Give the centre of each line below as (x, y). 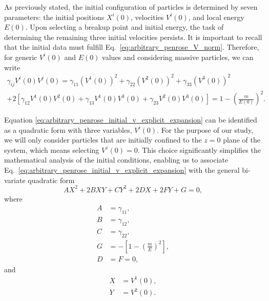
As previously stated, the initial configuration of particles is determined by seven (131, 7)
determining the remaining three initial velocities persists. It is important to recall (133, 37)
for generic (21, 57)
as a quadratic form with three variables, (68, 129)
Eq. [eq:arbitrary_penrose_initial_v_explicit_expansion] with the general (122, 169)
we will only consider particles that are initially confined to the (103, 140)
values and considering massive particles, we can (178, 57)
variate (15, 180)
